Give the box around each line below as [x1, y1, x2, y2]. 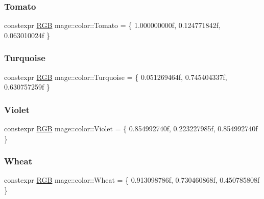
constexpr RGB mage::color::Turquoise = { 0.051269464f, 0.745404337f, [4, 71, 227, 82]
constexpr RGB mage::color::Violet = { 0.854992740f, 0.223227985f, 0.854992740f [4, 123, 258, 134]
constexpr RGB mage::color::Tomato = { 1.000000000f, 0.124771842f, [4, 20, 221, 31]
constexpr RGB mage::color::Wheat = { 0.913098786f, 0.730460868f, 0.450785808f [4, 175, 260, 185]
